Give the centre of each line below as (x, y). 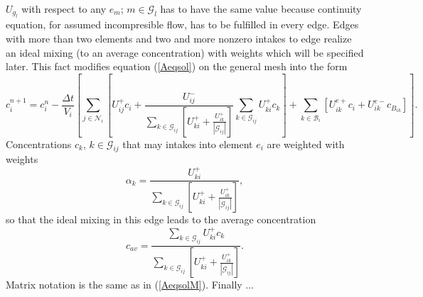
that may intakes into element (188, 144)
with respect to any (64, 9)
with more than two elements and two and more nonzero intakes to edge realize (179, 38)
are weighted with (306, 144)
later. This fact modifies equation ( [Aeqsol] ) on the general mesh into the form (177, 66)
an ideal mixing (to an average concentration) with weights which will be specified (185, 52)
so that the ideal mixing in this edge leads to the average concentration (161, 219)
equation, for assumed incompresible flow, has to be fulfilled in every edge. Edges (182, 24)
